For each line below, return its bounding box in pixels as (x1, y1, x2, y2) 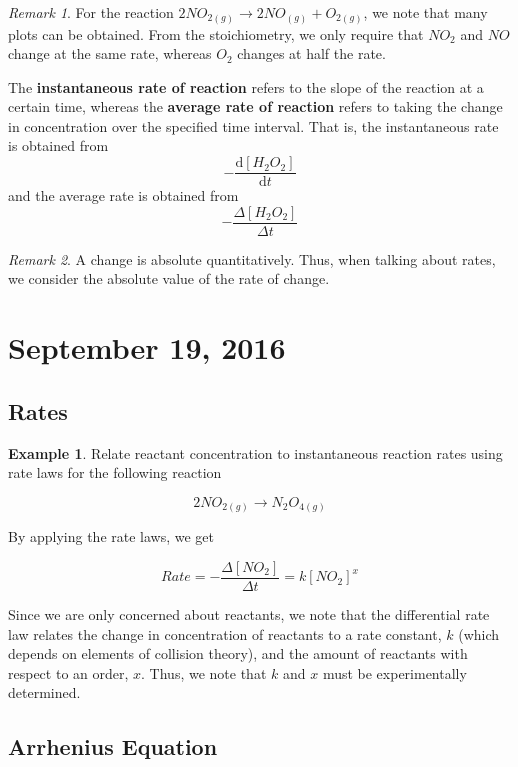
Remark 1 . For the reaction (8, 2, 174, 22)
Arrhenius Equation (8, 731, 218, 762)
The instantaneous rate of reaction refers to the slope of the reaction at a (8, 76, 484, 97)
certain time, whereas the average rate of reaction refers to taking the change (8, 96, 503, 117)
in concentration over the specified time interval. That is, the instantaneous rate (8, 115, 499, 136)
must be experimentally (322, 662, 467, 683)
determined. (8, 682, 81, 703)
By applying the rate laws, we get (8, 526, 215, 547)
